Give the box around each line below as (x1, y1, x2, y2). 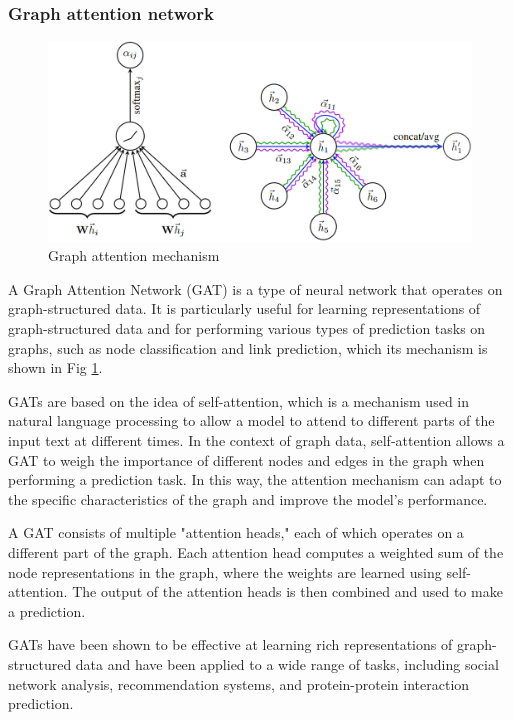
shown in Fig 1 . (8, 357, 103, 378)
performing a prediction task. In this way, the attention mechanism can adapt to (8, 469, 502, 490)
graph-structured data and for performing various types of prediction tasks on (8, 318, 486, 338)
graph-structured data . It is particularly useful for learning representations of (8, 298, 481, 319)
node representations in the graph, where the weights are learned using (8, 561, 442, 582)
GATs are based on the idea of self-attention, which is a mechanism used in (8, 390, 470, 411)
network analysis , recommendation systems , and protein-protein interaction (8, 673, 470, 694)
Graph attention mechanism (48, 245, 220, 266)
